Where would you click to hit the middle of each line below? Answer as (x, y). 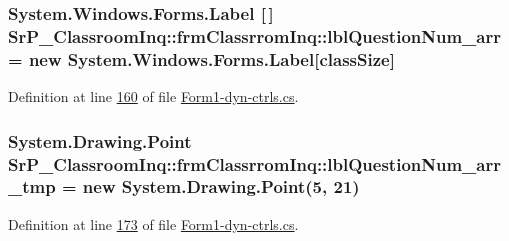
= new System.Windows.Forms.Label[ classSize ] (201, 58)
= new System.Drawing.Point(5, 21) (210, 186)
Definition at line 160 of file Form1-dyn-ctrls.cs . (153, 96)
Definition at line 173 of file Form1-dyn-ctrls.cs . (153, 223)
